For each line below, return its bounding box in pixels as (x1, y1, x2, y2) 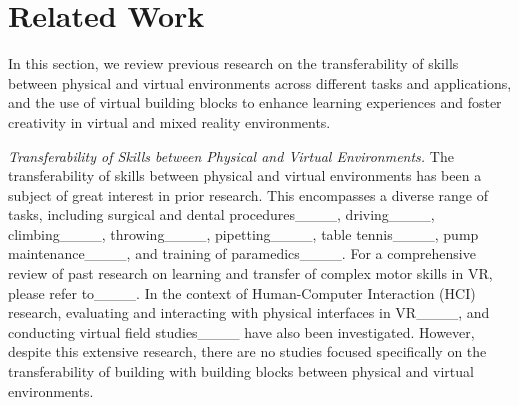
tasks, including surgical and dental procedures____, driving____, (8, 204, 435, 225)
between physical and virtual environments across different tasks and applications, (8, 72, 512, 93)
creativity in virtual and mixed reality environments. (8, 111, 331, 132)
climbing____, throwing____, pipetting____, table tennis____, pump (8, 223, 479, 244)
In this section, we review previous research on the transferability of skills (8, 53, 459, 74)
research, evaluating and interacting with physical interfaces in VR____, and (8, 302, 490, 323)
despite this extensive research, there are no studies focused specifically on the (8, 341, 487, 362)
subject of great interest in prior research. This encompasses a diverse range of (8, 184, 488, 205)
